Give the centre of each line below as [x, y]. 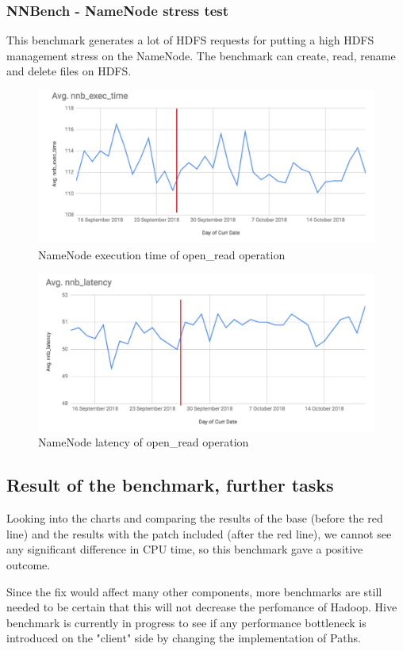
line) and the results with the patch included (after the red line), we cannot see [199, 533]
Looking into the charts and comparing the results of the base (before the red [195, 518]
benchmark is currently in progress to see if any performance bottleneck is [186, 622]
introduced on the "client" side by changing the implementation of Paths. [184, 638]
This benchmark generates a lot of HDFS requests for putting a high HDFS [190, 40]
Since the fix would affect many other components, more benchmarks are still [194, 591]
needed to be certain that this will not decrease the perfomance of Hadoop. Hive [202, 607]
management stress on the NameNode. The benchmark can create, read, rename [201, 55]
